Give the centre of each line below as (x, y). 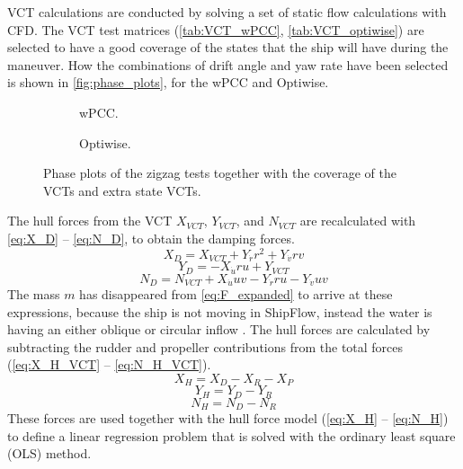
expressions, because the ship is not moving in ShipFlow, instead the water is (220, 311)
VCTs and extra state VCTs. (122, 190)
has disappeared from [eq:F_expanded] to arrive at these (236, 293)
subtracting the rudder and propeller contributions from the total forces (205, 346)
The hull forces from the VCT (90, 221)
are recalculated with (358, 221)
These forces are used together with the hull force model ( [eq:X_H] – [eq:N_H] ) (228, 418)
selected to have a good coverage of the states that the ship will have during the (228, 47)
